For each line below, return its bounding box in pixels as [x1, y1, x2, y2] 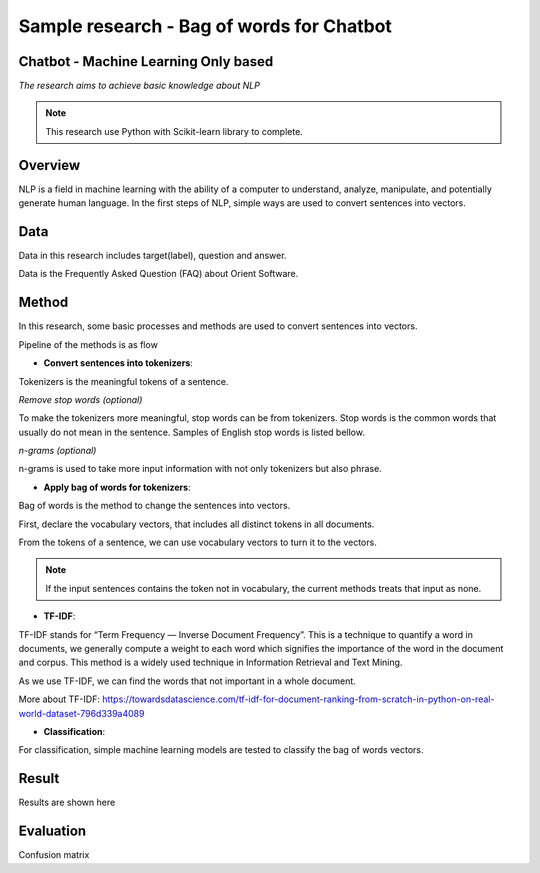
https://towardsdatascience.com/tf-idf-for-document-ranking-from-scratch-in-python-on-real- [101, 693, 495, 705]
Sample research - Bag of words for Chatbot [18, 15, 392, 37]
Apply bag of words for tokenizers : [43, 481, 191, 493]
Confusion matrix [18, 849, 90, 861]
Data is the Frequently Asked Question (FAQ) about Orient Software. [18, 268, 299, 280]
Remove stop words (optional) [18, 393, 143, 405]
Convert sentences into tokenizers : [43, 357, 194, 369]
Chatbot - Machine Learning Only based [18, 53, 274, 70]
